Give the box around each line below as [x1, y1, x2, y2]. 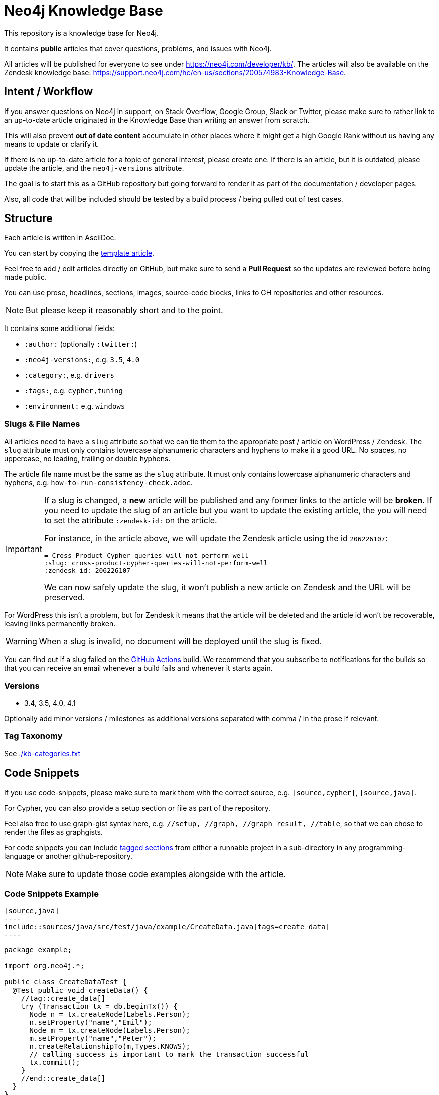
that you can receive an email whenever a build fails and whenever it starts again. [4, 664, 273, 673]
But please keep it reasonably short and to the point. [26, 305, 223, 316]
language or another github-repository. [4, 851, 132, 860]
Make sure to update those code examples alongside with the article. [26, 868, 286, 879]
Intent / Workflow [4, 85, 93, 98]
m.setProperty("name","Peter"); [29, 1034, 157, 1043]
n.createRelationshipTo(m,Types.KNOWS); [29, 1042, 190, 1051]
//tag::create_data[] [21, 994, 106, 1003]
